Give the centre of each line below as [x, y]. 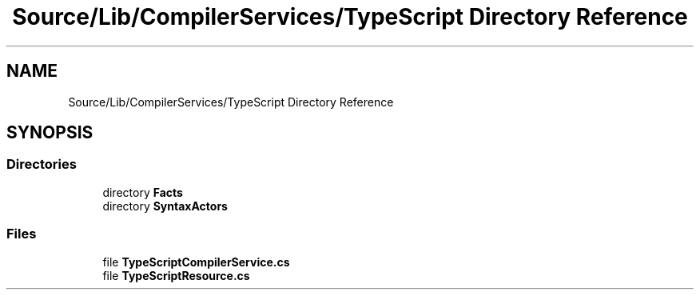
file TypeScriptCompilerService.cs [196, 262]
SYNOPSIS [50, 133]
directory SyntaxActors [165, 206]
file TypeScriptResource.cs [176, 275]
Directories [42, 164]
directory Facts [143, 192]
